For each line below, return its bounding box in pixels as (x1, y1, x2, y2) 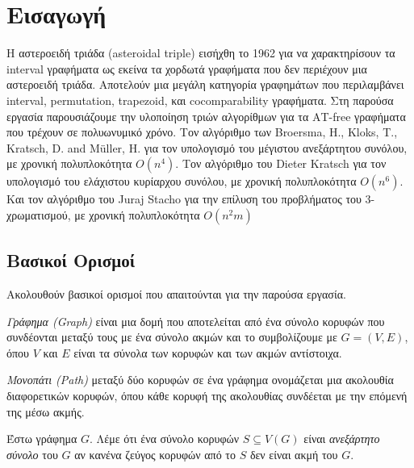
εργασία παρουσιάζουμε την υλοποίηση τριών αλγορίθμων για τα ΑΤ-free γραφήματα (6, 107, 406, 124)
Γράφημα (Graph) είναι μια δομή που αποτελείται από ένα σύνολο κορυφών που (6, 312, 385, 329)
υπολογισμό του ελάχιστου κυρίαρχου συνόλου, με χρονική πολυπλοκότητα (6, 173, 357, 190)
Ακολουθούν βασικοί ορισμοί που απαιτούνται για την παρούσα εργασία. (6, 286, 346, 303)
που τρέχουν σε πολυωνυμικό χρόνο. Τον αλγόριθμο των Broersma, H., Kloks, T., (6, 123, 398, 140)
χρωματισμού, (6, 206, 71, 223)
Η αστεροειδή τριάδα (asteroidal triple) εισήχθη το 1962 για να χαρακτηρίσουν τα (6, 44, 395, 61)
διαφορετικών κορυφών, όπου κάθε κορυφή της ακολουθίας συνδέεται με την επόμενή (6, 387, 408, 404)
